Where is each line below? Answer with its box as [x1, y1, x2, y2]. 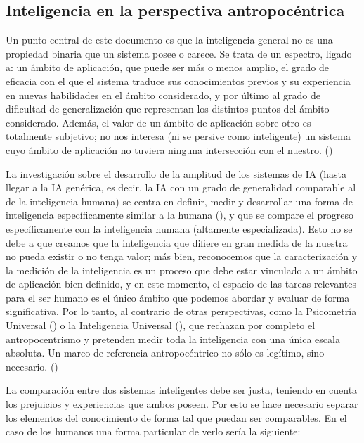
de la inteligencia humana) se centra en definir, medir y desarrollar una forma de [6, 193, 353, 208]
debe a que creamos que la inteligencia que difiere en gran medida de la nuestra [6, 235, 348, 250]
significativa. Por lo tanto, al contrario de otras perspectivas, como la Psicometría [6, 304, 357, 319]
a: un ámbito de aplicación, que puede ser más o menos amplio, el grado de [6, 60, 329, 75]
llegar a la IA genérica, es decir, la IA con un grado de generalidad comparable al [6, 180, 356, 195]
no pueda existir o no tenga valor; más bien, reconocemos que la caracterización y [6, 249, 358, 264]
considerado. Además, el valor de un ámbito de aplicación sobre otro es [6, 115, 311, 129]
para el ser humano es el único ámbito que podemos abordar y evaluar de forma [6, 290, 350, 304]
